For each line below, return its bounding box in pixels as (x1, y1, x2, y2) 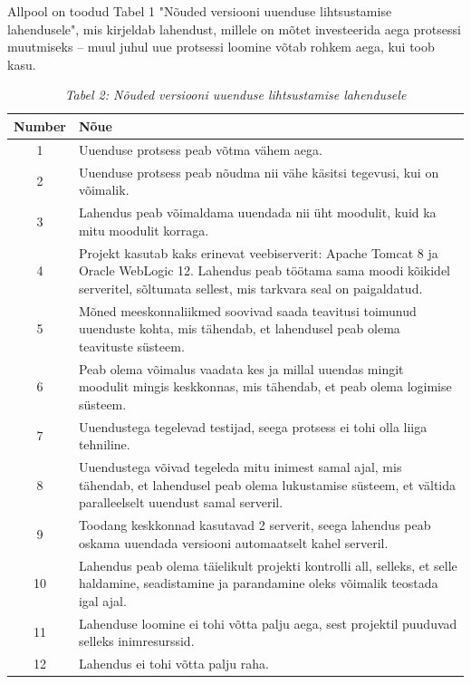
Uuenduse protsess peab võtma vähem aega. (78, 140, 322, 159)
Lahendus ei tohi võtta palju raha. (78, 654, 269, 672)
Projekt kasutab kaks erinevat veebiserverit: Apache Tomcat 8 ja (78, 243, 438, 262)
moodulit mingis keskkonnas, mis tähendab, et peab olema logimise (78, 377, 452, 396)
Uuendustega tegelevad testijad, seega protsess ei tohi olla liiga (78, 417, 428, 436)
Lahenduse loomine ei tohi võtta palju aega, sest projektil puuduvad (78, 613, 457, 632)
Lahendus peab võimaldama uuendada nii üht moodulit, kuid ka (78, 203, 437, 222)
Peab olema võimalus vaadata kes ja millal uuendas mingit (78, 359, 404, 378)
